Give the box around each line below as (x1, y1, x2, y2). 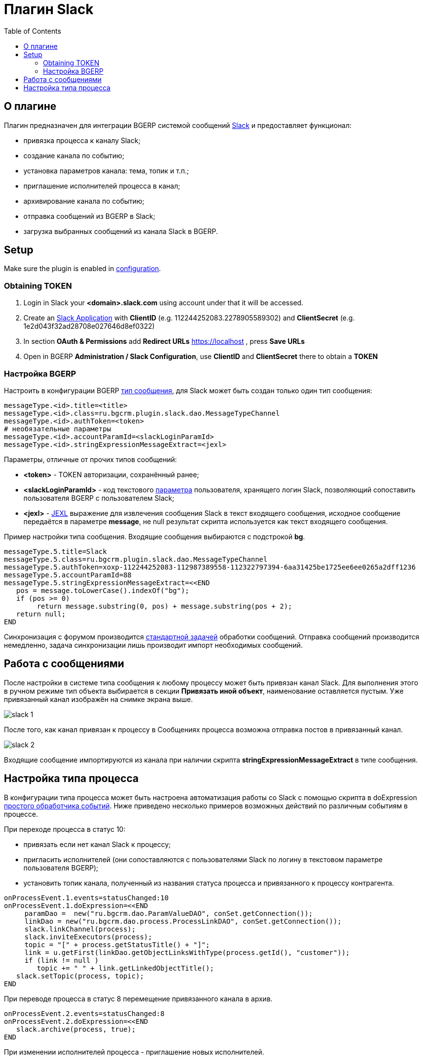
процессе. (4, 809, 38, 818)
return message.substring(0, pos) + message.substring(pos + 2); (37, 602, 293, 610)
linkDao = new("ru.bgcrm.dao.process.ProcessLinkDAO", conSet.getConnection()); (24, 917, 342, 925)
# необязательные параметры (4, 424, 111, 433)
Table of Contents (4, 26, 62, 35)
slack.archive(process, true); (16, 1025, 136, 1033)
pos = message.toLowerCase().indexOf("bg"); (16, 586, 190, 594)
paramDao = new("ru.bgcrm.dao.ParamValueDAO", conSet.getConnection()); (24, 909, 313, 917)
